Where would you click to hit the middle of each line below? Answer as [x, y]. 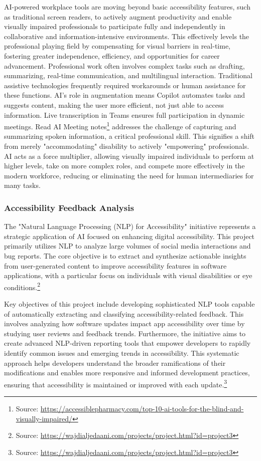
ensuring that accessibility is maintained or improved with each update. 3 [116, 383]
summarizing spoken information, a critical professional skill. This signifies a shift [129, 136]
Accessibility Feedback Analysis [69, 207]
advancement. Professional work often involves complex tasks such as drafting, [124, 65]
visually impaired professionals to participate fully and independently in [115, 26]
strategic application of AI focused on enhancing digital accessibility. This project [129, 236]
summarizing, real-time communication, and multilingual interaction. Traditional [128, 75]
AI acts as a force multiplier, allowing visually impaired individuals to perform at [129, 156]
